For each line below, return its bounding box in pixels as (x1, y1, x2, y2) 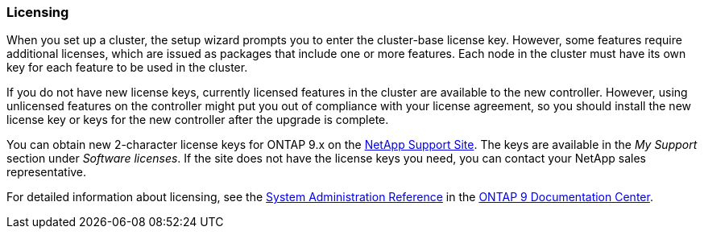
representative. (6, 165, 87, 179)
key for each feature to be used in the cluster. (6, 60, 248, 75)
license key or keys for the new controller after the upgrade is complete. (6, 113, 389, 127)
